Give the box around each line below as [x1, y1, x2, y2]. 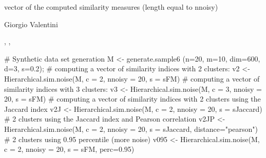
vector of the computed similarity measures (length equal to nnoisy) [4, 2, 218, 12]
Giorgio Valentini [4, 18, 58, 29]
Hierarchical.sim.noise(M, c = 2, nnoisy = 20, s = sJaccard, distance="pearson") [4, 123, 258, 134]
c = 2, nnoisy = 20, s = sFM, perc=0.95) [4, 144, 135, 154]
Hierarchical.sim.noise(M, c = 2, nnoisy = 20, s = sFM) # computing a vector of [4, 73, 260, 84]
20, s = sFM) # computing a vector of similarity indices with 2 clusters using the [4, 93, 261, 104]
